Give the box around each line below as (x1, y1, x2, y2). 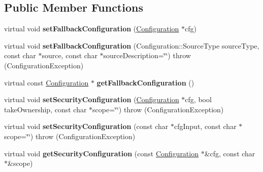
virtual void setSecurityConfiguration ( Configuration (4, 94, 179, 105)
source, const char (42, 50, 97, 61)
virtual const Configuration (4, 77, 89, 88)
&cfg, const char (204, 148, 255, 158)
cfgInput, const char (174, 121, 237, 132)
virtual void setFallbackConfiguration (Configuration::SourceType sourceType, (4, 40, 259, 51)
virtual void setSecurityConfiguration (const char (4, 121, 169, 132)
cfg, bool (185, 94, 212, 105)
